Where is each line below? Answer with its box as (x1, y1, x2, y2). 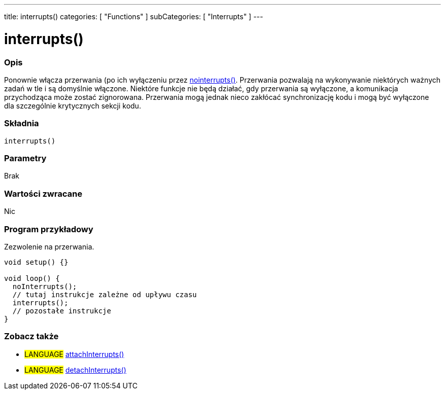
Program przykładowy (4, 224, 93, 234)
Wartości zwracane (4, 188, 82, 199)
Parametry (4, 153, 47, 163)
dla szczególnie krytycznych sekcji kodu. (4, 101, 141, 110)
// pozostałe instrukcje (12, 306, 111, 315)
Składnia (4, 118, 39, 129)
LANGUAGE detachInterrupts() (24, 365, 126, 374)
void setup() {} (4, 258, 69, 266)
